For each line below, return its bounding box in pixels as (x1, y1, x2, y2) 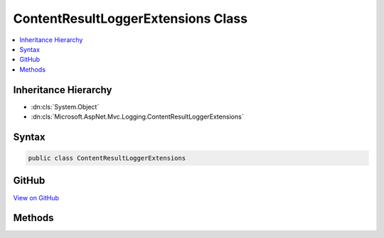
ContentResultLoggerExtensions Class (13, 11, 248, 26)
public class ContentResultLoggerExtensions (28, 154, 186, 163)
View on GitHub (13, 193, 60, 202)
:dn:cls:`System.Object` (31, 102, 100, 111)
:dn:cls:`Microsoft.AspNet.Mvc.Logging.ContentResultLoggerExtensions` (31, 112, 245, 121)
